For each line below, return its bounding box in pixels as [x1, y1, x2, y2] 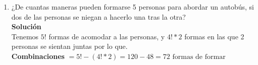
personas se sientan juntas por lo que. [11, 41, 128, 51]
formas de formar [172, 53, 226, 60]
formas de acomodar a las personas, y [48, 31, 165, 41]
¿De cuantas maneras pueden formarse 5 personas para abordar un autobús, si [11, 2, 254, 12]
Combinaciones [11, 50, 65, 61]
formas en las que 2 [184, 31, 244, 41]
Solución [11, 21, 41, 32]
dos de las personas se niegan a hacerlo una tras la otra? [11, 11, 186, 22]
